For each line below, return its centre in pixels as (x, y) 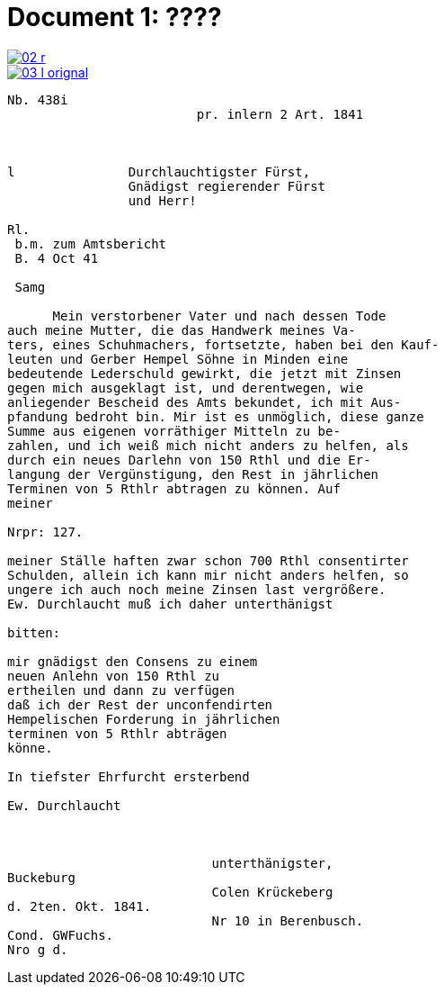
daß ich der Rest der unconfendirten (140, 704)
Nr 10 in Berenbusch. (288, 920)
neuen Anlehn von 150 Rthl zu (114, 676)
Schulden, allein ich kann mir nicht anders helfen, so (208, 575)
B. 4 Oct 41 (57, 258)
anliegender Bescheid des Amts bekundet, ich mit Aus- (204, 402)
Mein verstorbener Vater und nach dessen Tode (219, 316)
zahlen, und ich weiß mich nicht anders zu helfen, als (208, 445)
